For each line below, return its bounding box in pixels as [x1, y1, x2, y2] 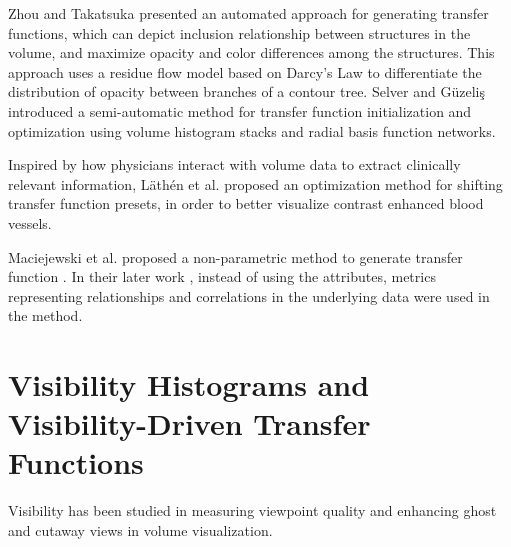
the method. [8, 305, 83, 326]
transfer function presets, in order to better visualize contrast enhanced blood [8, 193, 484, 214]
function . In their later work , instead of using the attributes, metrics [8, 266, 436, 287]
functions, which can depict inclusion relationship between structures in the [8, 22, 471, 43]
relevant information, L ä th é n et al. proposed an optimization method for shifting [8, 173, 503, 194]
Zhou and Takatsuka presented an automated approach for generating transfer [8, 3, 489, 23]
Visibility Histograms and [8, 364, 370, 405]
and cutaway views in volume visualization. [8, 520, 273, 540]
